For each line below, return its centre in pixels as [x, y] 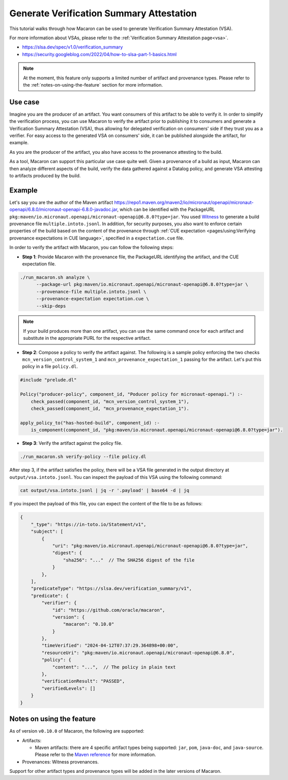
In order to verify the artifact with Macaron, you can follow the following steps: [92, 248]
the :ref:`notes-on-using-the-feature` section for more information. [93, 85]
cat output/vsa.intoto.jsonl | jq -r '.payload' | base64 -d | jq [105, 491]
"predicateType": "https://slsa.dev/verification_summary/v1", [111, 589]
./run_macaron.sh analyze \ [55, 277]
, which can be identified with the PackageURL [166, 209]
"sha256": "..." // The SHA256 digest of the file [129, 560]
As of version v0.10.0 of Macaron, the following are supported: [77, 731]
